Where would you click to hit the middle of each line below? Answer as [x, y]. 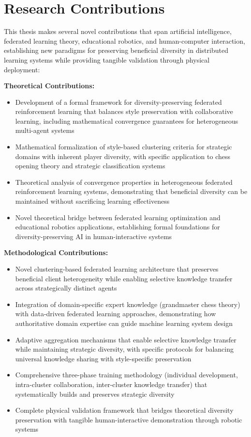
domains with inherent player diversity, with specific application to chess [123, 156]
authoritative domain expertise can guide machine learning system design [124, 323]
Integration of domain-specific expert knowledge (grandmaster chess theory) [128, 304]
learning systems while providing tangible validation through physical [107, 59]
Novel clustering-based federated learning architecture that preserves [117, 269]
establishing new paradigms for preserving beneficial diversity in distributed [116, 50]
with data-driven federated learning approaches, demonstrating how [116, 314]
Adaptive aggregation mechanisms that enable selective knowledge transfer [126, 339]
